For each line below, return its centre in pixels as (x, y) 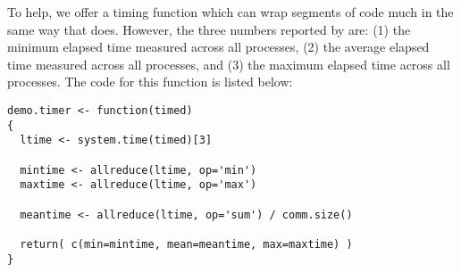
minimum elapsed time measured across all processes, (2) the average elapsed (218, 47)
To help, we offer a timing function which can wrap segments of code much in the (230, 12)
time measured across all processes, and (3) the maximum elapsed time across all (229, 64)
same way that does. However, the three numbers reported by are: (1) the (209, 29)
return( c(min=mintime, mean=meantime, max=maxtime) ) (186, 244)
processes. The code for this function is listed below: (150, 82)
